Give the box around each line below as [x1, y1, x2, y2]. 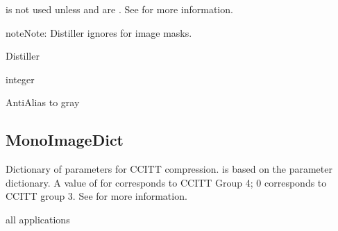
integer [6, 71, 35, 86]
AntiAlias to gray [6, 95, 80, 110]
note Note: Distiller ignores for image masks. [6, 25, 192, 40]
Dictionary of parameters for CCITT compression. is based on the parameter [6, 162, 332, 176]
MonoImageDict [6, 129, 124, 151]
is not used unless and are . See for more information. [6, 2, 233, 16]
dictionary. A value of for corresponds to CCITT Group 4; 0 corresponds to [6, 175, 327, 189]
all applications [6, 212, 70, 226]
